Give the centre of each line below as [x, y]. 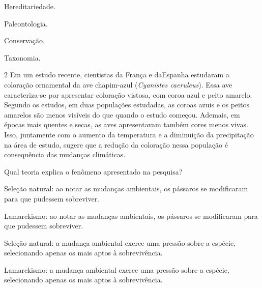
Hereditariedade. [30, 6]
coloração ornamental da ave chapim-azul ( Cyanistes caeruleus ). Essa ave [118, 84]
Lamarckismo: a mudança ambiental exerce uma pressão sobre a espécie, [117, 269]
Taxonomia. [22, 57]
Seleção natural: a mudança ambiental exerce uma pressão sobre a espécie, [120, 242]
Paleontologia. [26, 23]
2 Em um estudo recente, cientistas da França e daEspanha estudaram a [117, 75]
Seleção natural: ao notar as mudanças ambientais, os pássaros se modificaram [126, 189]
